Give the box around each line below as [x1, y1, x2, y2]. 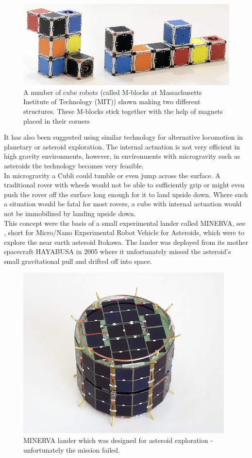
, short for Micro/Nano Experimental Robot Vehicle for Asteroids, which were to [4, 227, 245, 238]
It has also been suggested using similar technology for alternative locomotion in [4, 132, 243, 142]
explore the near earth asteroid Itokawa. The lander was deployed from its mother [4, 237, 248, 247]
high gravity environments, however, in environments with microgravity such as [4, 151, 240, 161]
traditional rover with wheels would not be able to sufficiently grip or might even [4, 180, 245, 190]
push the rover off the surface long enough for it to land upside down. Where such [4, 189, 248, 199]
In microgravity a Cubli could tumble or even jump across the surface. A [4, 170, 220, 180]
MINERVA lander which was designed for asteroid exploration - [23, 435, 213, 445]
